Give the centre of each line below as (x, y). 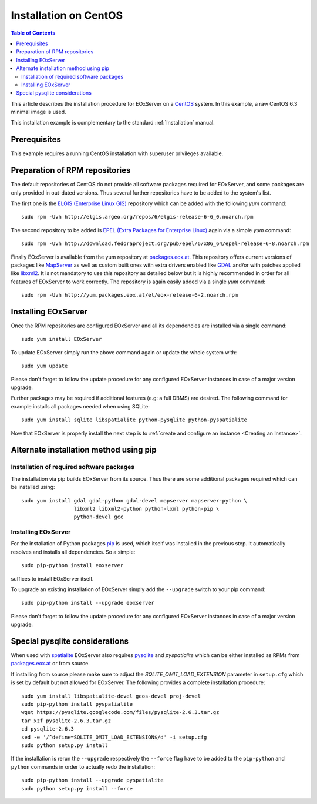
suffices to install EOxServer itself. (52, 578)
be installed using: (33, 487)
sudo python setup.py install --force (77, 788)
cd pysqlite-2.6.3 (48, 729)
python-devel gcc (99, 517)
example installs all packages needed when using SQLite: (80, 406)
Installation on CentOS (67, 15)
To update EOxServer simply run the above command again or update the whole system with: (124, 352)
